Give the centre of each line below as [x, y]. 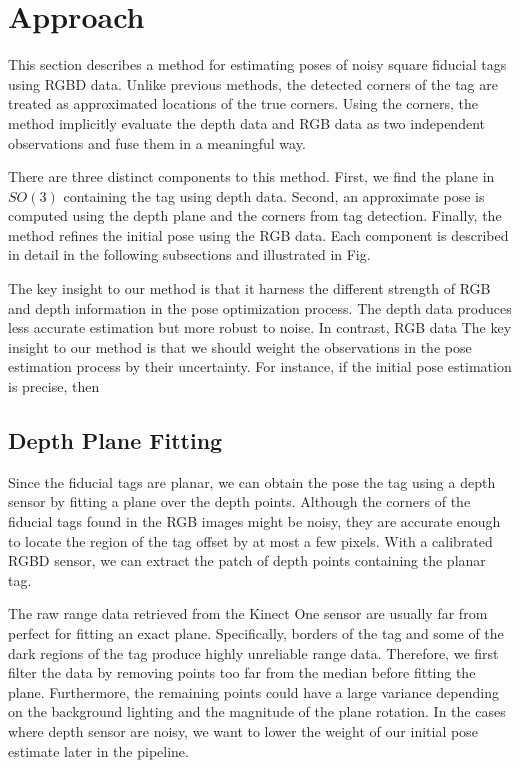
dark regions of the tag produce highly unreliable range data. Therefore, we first [253, 652]
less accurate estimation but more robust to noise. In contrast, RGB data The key [260, 327]
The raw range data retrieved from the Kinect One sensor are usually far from [248, 613]
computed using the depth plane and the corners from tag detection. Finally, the [255, 215]
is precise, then [54, 386]
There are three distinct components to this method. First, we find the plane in [251, 176]
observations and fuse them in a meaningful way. [157, 142]
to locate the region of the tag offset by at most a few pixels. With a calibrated [250, 540]
